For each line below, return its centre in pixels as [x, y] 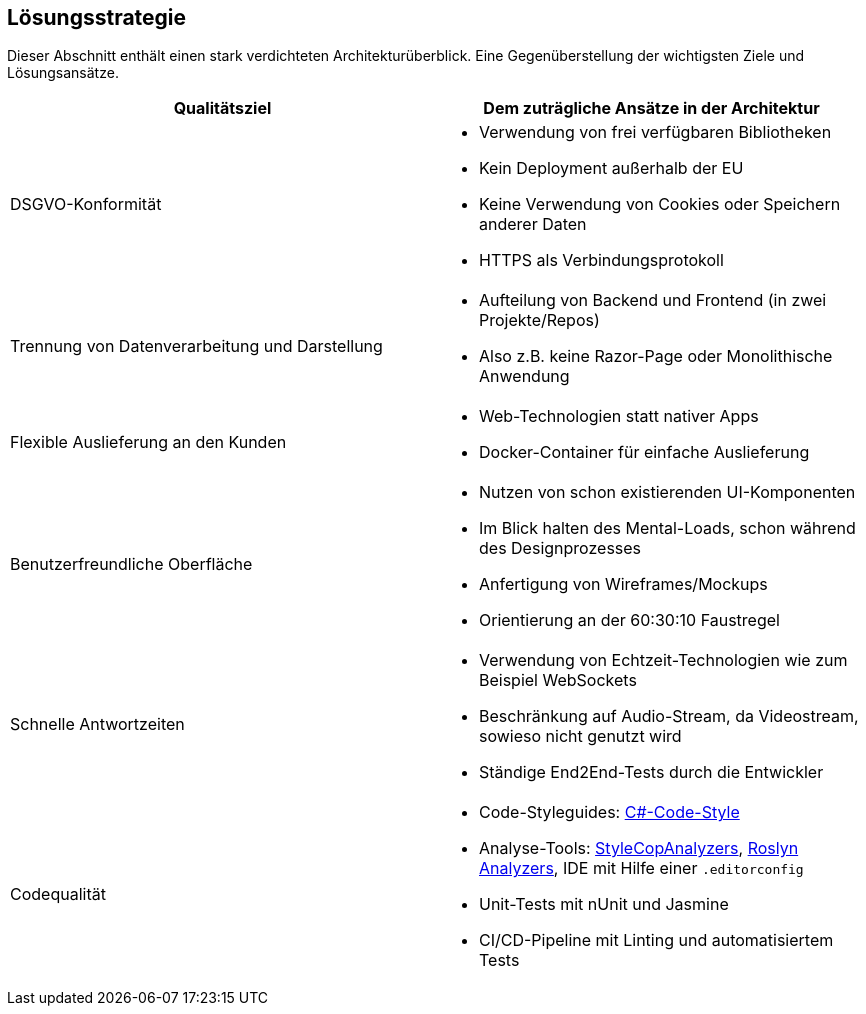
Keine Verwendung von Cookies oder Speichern [660, 204]
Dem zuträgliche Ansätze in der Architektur [651, 108]
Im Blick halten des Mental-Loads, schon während [667, 528]
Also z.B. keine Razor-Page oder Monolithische [656, 356]
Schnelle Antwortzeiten [97, 724]
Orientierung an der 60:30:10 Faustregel [629, 620]
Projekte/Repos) [539, 320]
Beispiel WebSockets [558, 680]
